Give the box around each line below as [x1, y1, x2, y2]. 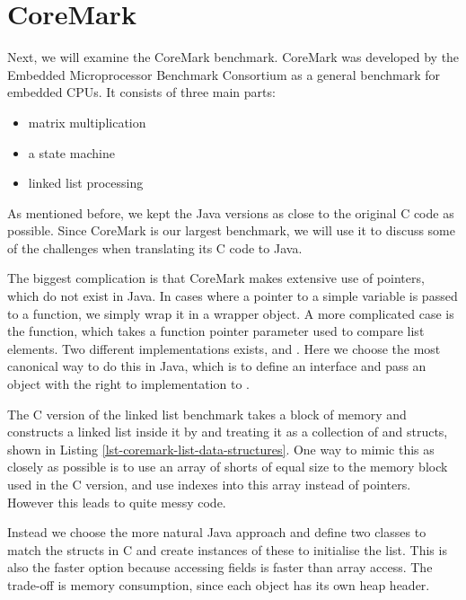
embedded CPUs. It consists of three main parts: [7, 83, 276, 101]
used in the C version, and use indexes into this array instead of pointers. [7, 475, 411, 493]
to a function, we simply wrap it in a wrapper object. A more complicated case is [7, 304, 454, 322]
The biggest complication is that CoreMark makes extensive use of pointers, [7, 269, 425, 287]
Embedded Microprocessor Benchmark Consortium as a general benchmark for [7, 65, 441, 84]
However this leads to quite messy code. [7, 492, 226, 511]
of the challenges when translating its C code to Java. [7, 238, 303, 257]
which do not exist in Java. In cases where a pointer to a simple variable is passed [7, 287, 458, 305]
